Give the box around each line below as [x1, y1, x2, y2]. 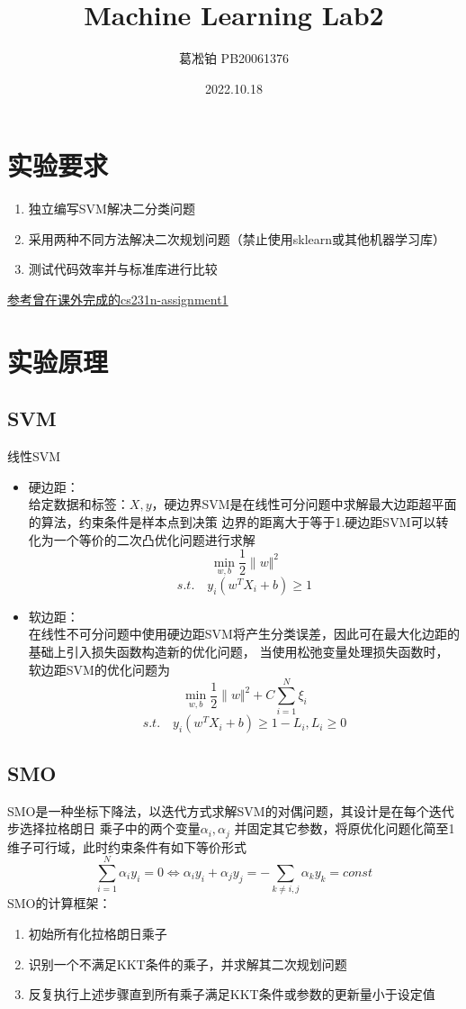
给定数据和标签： [28, 495, 130, 514]
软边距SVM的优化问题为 [28, 659, 170, 678]
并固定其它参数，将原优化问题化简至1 [234, 819, 455, 838]
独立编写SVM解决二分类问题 [28, 199, 195, 218]
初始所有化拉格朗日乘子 [28, 923, 167, 942]
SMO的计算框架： [7, 894, 112, 913]
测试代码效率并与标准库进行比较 [28, 259, 218, 278]
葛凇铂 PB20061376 [178, 49, 290, 68]
